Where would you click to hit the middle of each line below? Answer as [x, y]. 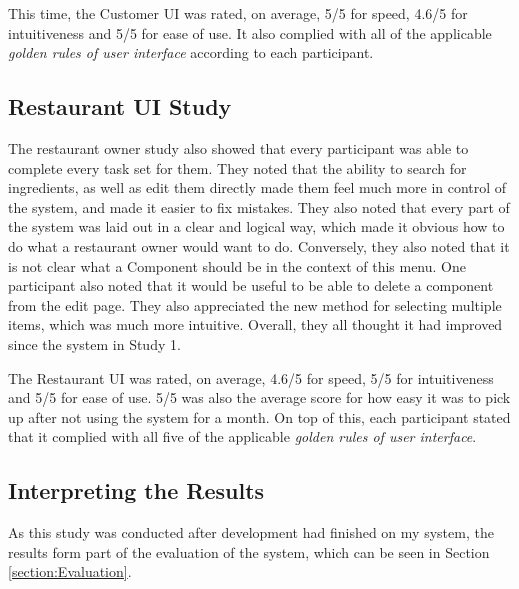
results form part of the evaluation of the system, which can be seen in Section [249, 551]
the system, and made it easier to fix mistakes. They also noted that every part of [259, 206]
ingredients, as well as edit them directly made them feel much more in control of [257, 187]
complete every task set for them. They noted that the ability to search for [237, 167]
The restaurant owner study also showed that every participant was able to [238, 147]
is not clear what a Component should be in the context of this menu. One [237, 265]
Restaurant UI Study [120, 106]
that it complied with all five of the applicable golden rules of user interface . [242, 436]
